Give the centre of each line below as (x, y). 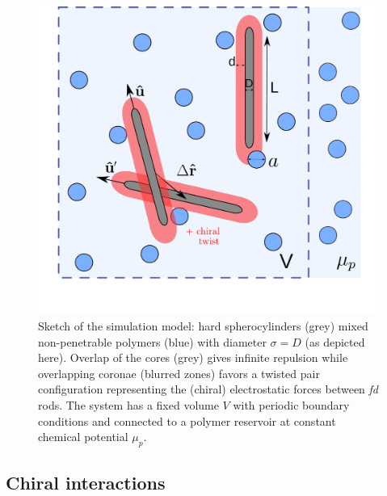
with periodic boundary (291, 404)
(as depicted (335, 341)
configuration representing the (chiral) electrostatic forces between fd (208, 389)
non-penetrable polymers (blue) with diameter (152, 341)
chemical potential (83, 437)
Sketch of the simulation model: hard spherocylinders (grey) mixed (203, 325)
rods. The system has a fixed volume (128, 404)
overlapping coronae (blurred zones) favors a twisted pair (179, 373)
